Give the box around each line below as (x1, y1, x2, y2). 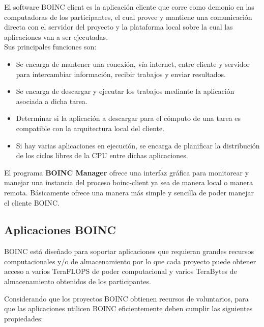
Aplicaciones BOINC (4, 222, 116, 238)
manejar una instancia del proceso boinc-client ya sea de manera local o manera (4, 177, 253, 188)
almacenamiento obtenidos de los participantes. (4, 276, 151, 287)
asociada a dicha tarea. (16, 95, 87, 106)
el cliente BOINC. (4, 197, 60, 208)
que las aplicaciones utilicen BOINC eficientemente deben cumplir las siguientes (4, 303, 253, 314)
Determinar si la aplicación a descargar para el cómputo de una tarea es (16, 113, 241, 123)
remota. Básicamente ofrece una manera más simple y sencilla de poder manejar (4, 187, 254, 197)
